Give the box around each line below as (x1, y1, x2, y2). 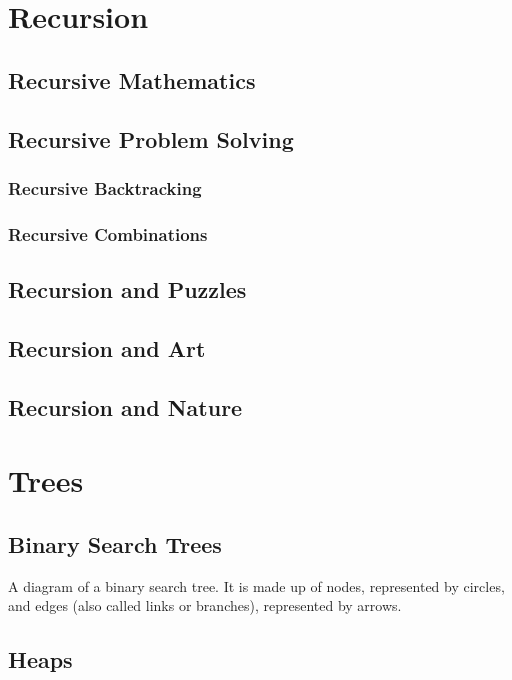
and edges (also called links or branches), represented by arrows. (8, 595, 402, 616)
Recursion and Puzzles (8, 274, 247, 305)
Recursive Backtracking (8, 175, 202, 200)
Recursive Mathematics (8, 64, 256, 95)
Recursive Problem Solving (8, 123, 294, 154)
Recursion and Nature (8, 391, 243, 422)
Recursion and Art (8, 332, 206, 363)
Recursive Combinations (8, 221, 208, 246)
